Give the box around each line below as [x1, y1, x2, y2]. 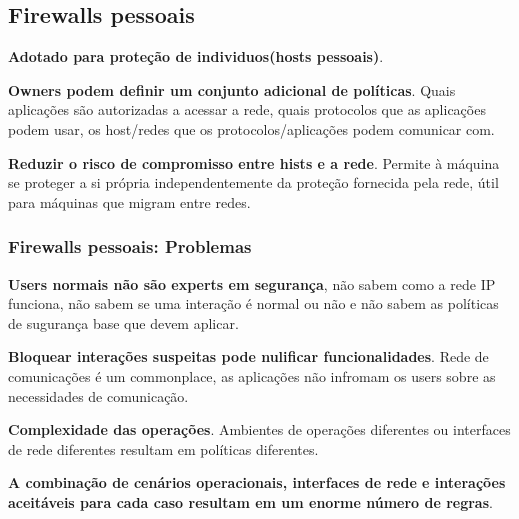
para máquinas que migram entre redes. [8, 191, 251, 212]
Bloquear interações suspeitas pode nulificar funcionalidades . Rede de [8, 346, 489, 367]
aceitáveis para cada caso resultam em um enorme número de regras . [8, 491, 493, 512]
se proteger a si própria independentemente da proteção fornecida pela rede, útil [8, 172, 499, 193]
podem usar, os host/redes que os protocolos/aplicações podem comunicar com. [8, 118, 495, 139]
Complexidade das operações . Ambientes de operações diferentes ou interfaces [8, 419, 511, 440]
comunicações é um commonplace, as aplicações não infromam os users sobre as [8, 365, 496, 386]
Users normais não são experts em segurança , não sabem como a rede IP [8, 273, 496, 294]
